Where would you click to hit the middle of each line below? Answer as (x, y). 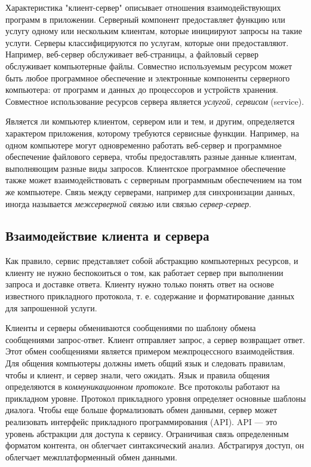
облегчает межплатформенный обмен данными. (91, 457)
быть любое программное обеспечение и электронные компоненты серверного (148, 78)
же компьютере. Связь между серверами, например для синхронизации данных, (150, 191)
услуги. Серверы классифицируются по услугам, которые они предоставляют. (147, 42)
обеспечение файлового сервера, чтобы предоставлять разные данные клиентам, (151, 157)
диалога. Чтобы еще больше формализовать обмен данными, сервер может (141, 410)
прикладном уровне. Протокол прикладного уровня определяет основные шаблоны (156, 398)
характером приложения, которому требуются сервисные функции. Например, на (153, 133)
